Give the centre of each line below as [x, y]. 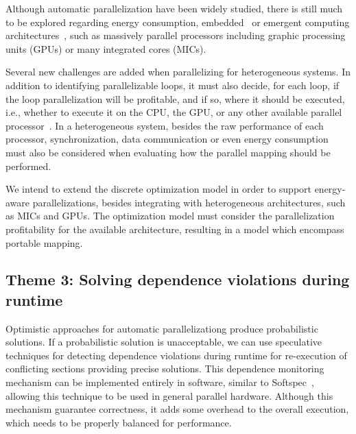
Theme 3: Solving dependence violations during [178, 279]
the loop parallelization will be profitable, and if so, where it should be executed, [175, 98]
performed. [28, 166]
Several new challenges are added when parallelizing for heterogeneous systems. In [178, 72]
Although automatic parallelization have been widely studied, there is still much [174, 8]
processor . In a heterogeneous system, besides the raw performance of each [165, 125]
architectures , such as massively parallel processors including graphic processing [176, 35]
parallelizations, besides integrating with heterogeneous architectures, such [189, 202]
